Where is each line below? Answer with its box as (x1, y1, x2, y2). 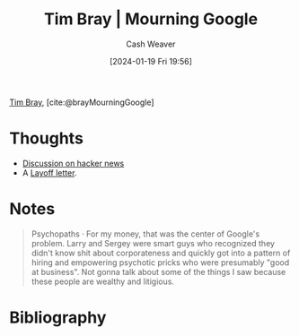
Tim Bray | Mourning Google (43, 9, 259, 30)
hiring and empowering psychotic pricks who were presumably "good (31, 256, 290, 268)
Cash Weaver (126, 39, 176, 49)
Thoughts (9, 128, 84, 149)
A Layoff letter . (22, 167, 77, 178)
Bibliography (9, 307, 107, 327)
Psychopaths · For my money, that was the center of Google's (31, 228, 260, 239)
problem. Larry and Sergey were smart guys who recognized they (31, 237, 276, 248)
